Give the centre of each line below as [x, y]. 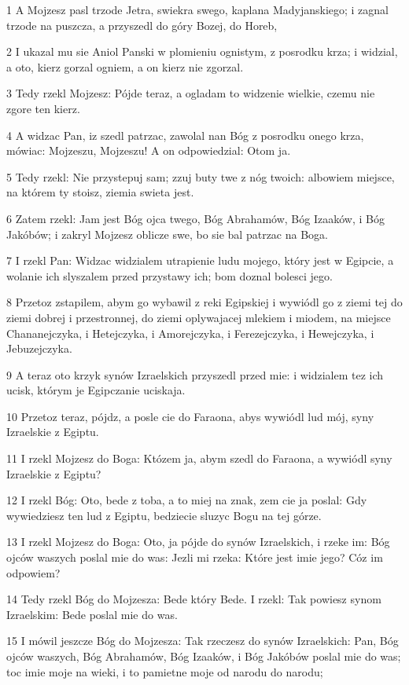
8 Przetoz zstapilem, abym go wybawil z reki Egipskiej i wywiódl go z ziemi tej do [204, 302]
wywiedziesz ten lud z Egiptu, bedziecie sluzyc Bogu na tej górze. [164, 515]
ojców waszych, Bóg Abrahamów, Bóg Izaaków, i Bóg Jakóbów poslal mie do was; [204, 656]
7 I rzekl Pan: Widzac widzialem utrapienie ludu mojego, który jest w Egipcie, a [200, 260]
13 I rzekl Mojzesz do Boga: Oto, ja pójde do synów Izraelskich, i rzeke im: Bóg [198, 542]
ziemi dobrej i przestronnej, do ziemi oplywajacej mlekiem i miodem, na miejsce [199, 317]
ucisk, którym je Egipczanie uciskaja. [96, 390]
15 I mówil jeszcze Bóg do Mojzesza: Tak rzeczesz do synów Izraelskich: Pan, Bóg [203, 641]
